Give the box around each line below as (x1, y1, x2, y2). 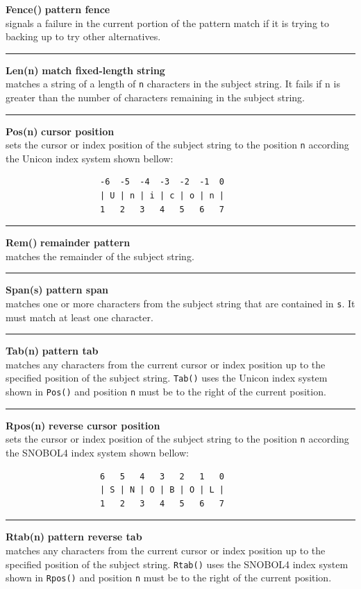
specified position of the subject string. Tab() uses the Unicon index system (6, 370, 328, 385)
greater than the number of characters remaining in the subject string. (6, 90, 305, 105)
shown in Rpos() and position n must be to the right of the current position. (6, 570, 332, 585)
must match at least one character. (6, 309, 153, 324)
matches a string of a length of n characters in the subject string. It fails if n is (6, 76, 340, 91)
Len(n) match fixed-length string (6, 62, 165, 77)
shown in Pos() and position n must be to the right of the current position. (6, 384, 326, 399)
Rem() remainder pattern (6, 235, 131, 250)
